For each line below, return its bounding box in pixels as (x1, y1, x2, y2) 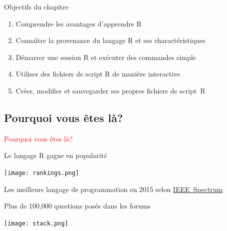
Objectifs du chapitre (4, 1, 69, 11)
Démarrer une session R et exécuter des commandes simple (15, 51, 196, 62)
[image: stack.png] (4, 219, 68, 227)
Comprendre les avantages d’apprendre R (15, 18, 142, 28)
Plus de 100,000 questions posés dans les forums (4, 200, 151, 211)
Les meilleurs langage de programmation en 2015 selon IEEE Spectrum (4, 183, 223, 194)
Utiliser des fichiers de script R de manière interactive (15, 68, 181, 79)
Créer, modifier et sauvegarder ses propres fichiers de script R (15, 85, 206, 95)
